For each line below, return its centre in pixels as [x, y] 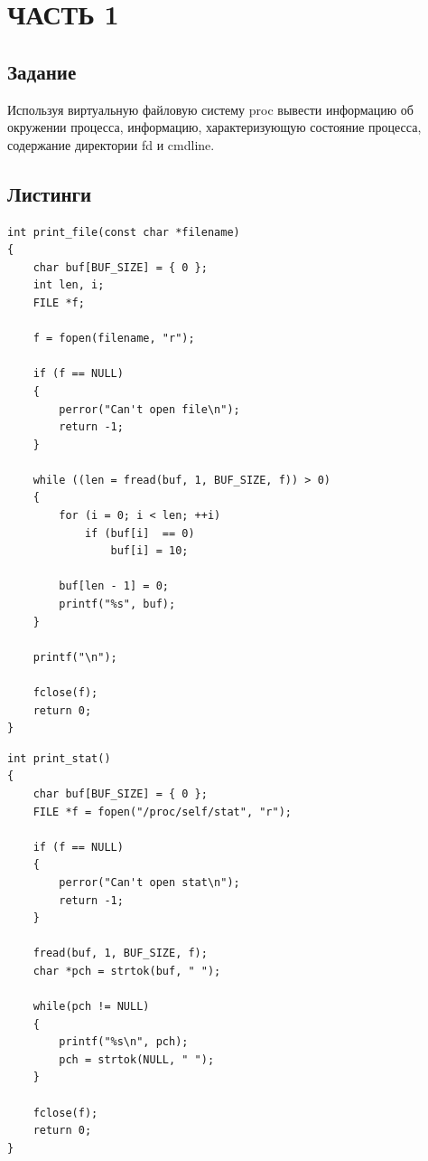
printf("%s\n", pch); [124, 1042]
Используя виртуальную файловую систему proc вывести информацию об [210, 109]
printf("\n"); [75, 657]
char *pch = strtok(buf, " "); [127, 971]
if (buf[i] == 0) [140, 533]
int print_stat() [59, 758]
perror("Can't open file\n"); [149, 409]
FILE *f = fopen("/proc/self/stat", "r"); [162, 812]
